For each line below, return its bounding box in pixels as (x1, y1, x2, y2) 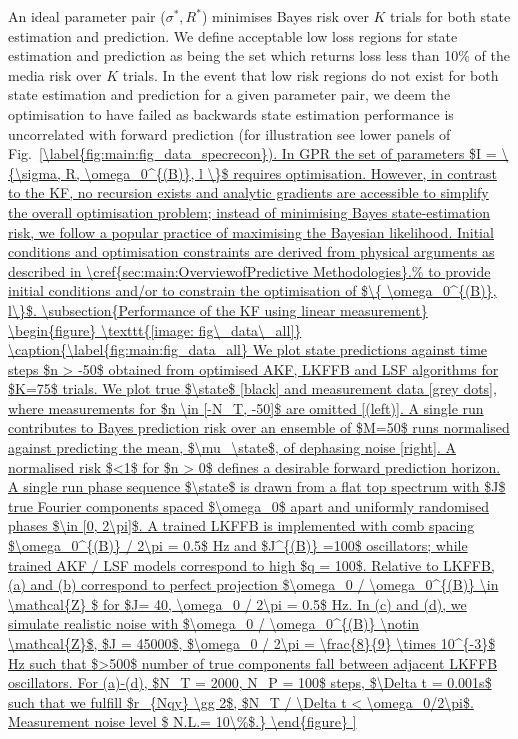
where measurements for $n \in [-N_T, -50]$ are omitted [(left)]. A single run (8, 397, 484, 418)
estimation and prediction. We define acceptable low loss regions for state (8, 25, 458, 46)
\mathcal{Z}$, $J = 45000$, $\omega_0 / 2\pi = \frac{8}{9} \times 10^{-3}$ (8, 633, 496, 653)
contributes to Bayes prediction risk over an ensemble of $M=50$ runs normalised (8, 417, 510, 438)
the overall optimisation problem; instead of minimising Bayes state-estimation (8, 201, 491, 222)
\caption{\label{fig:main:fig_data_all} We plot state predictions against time (8, 339, 488, 360)
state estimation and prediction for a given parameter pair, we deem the (8, 84, 451, 105)
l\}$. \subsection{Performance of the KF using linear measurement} (8, 299, 428, 320)
